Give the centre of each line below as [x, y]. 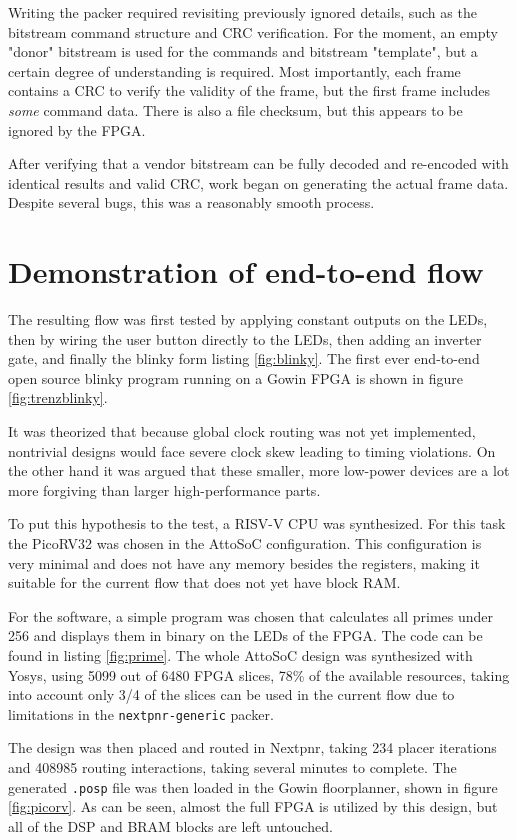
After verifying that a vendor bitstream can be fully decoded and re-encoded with [258, 163]
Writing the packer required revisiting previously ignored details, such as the [242, 12]
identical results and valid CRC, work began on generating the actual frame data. [258, 182]
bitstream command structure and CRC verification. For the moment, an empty [253, 31]
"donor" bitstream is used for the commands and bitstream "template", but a [243, 51]
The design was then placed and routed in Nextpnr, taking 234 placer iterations [252, 747]
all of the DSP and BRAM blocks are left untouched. [170, 825]
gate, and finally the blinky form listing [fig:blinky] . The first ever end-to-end [244, 358]
